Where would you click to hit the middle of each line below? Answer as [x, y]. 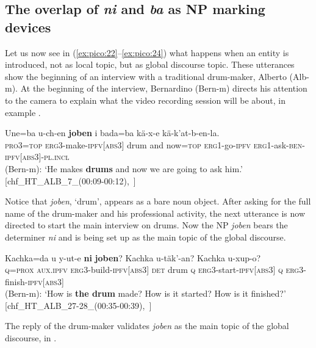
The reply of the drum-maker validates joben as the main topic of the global [147, 326]
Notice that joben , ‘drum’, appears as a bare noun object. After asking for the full [158, 201]
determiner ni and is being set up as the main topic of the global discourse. [145, 237]
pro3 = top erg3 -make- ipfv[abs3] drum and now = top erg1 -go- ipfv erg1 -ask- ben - [155, 144]
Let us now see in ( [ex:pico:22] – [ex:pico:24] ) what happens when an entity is [147, 52]
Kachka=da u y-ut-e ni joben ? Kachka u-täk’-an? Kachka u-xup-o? [133, 257]
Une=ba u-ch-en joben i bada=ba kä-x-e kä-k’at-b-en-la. [112, 133]
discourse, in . [31, 338]
